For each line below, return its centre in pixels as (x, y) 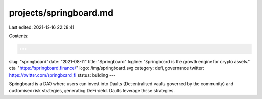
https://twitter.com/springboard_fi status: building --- (62, 75)
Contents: (19, 36)
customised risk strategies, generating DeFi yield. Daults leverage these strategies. (92, 91)
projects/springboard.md (61, 13)
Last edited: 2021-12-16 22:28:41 (42, 27)
